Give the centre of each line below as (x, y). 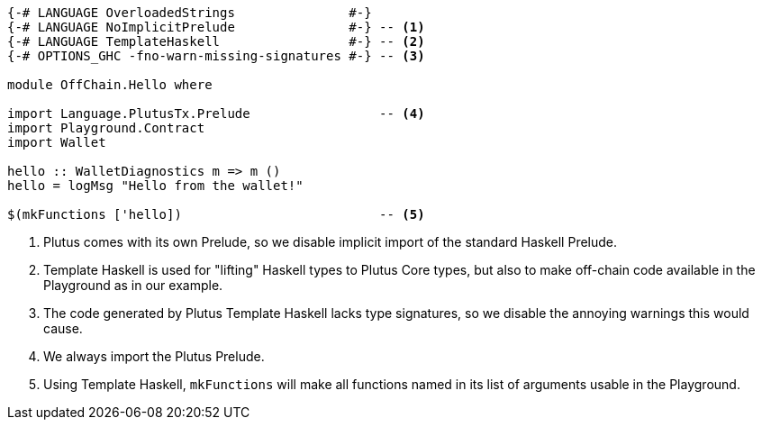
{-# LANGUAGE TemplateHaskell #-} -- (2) (216, 41)
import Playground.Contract (106, 128)
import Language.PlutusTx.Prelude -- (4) (216, 114)
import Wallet (57, 142)
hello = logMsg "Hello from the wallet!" (155, 186)
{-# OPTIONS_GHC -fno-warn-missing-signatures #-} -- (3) (216, 56)
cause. (63, 328)
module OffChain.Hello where (110, 85)
